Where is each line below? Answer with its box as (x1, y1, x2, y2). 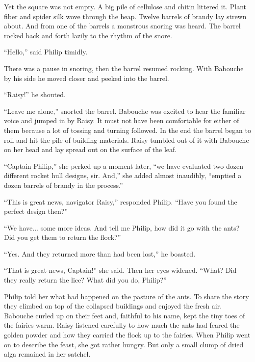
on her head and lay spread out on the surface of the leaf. (4, 144, 177, 155)
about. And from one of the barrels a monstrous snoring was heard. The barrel (4, 21, 241, 31)
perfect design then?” (4, 206, 68, 216)
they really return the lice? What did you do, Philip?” (4, 275, 167, 285)
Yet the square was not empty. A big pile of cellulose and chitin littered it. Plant (4, 1, 247, 11)
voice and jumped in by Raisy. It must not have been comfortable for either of (4, 115, 239, 126)
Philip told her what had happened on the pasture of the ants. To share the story (4, 291, 249, 301)
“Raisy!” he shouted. (4, 89, 66, 100)
